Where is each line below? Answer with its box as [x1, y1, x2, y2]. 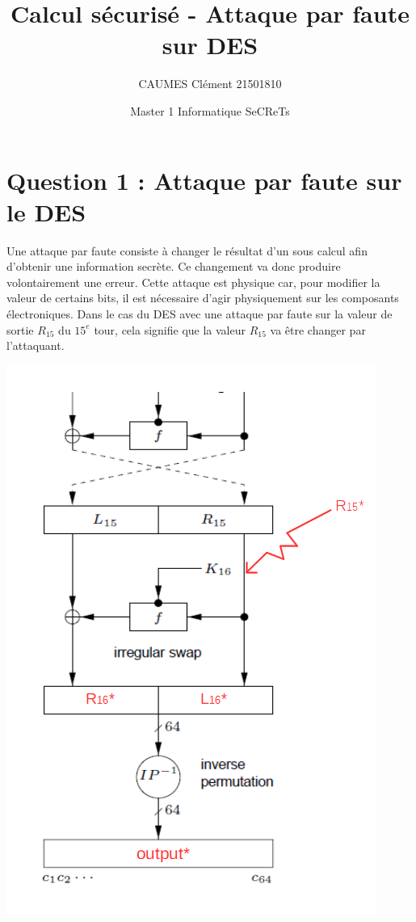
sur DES [162, 28, 258, 61]
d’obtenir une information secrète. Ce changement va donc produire [6, 258, 341, 275]
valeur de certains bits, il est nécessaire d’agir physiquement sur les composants [6, 289, 399, 306]
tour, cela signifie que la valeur [94, 321, 246, 338]
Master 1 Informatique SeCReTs [130, 102, 290, 119]
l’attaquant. [6, 337, 65, 354]
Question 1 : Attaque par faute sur [6, 163, 402, 196]
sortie [6, 321, 34, 338]
